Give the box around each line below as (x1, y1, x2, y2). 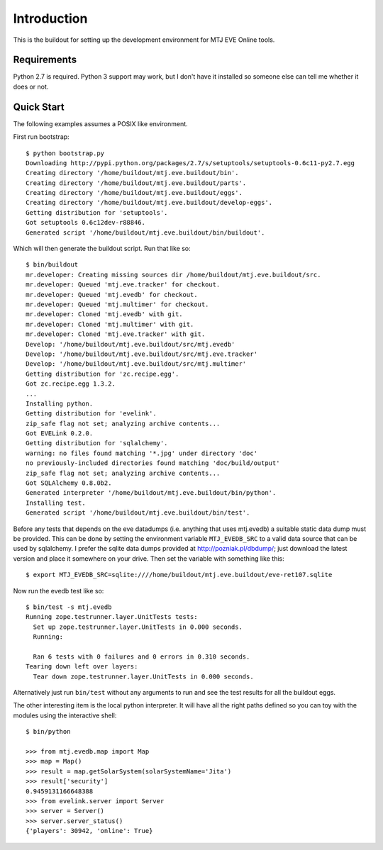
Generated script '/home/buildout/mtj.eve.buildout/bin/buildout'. (26, 228, 265, 237)
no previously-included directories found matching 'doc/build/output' (26, 459, 280, 467)
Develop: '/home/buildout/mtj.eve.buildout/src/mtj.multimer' (26, 360, 247, 368)
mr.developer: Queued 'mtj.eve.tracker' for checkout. (26, 281, 221, 289)
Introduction (13, 11, 88, 26)
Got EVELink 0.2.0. (26, 430, 94, 437)
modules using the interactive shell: (13, 711, 117, 720)
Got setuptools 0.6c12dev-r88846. (26, 218, 145, 227)
